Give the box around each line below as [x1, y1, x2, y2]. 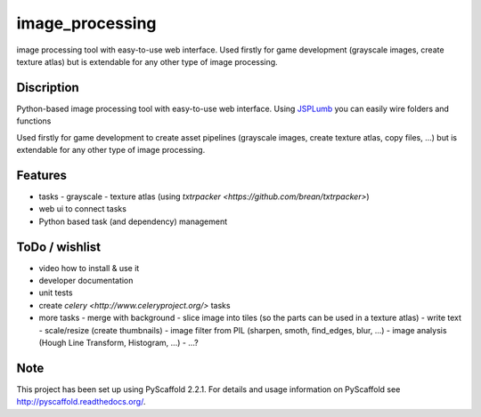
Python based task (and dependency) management [38, 216, 228, 227]
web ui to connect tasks [38, 204, 126, 214]
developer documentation [38, 276, 134, 285]
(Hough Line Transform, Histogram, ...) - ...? [38, 337, 200, 348]
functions [16, 116, 52, 126]
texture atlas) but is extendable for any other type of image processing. [16, 56, 278, 67]
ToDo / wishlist [16, 239, 102, 254]
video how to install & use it [38, 262, 140, 273]
